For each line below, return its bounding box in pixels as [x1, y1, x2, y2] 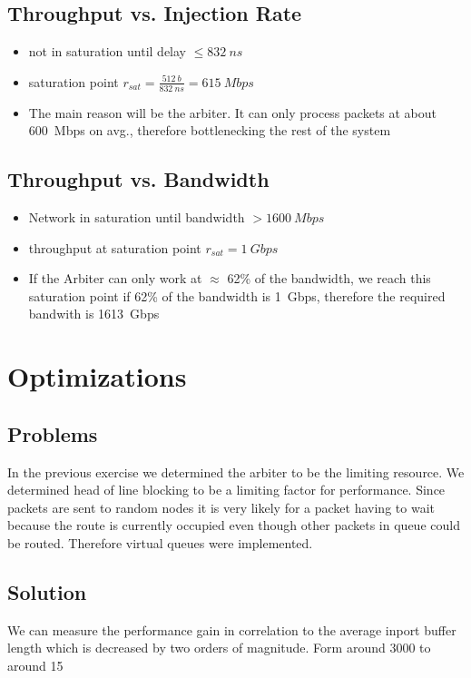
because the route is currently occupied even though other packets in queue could [7, 516, 460, 535]
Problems [7, 419, 98, 447]
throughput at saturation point [28, 238, 201, 257]
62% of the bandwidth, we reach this [227, 269, 431, 288]
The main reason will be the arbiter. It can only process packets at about [28, 103, 437, 122]
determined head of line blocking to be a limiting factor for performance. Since [7, 480, 446, 499]
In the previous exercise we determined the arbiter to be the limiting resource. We [7, 462, 465, 481]
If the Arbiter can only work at [28, 269, 202, 288]
